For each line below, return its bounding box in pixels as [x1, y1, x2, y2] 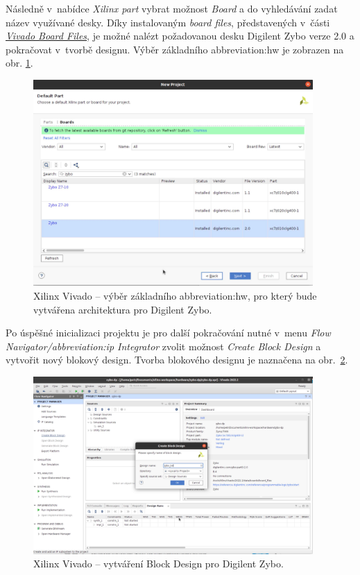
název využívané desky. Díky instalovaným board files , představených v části [6, 15, 330, 29]
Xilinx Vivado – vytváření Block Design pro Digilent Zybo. [33, 556, 284, 571]
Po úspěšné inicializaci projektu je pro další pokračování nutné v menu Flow [6, 325, 331, 340]
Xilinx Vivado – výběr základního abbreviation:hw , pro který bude [33, 288, 317, 302]
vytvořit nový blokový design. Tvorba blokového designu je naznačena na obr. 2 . [6, 352, 348, 367]
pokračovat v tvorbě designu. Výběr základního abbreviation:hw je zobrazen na [6, 42, 344, 56]
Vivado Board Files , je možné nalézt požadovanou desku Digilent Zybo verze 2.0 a [6, 28, 354, 43]
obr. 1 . [6, 55, 33, 70]
